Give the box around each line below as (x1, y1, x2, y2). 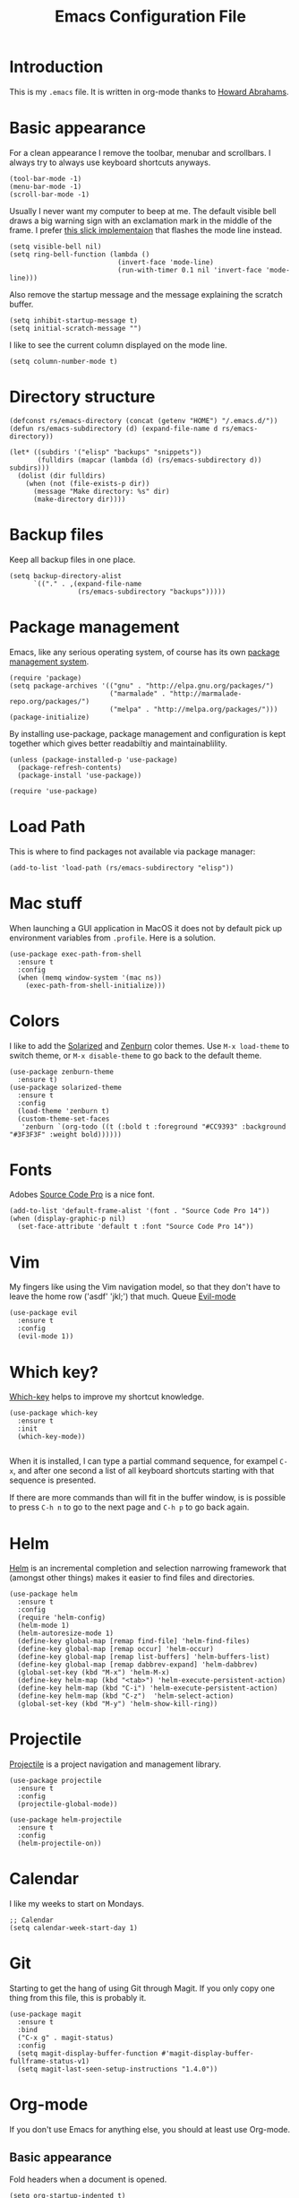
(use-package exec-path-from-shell (9, 949, 142, 958)
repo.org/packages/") (9, 697, 90, 705)
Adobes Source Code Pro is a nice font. (9, 1190, 155, 1200)
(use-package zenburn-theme (9, 1067, 115, 1077)
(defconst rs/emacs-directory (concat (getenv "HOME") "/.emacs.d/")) (9, 416, 278, 425)
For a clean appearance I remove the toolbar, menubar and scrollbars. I (9, 147, 271, 158)
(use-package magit (9, 2010, 82, 2019)
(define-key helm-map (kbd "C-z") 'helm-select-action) (17, 1692, 235, 1700)
